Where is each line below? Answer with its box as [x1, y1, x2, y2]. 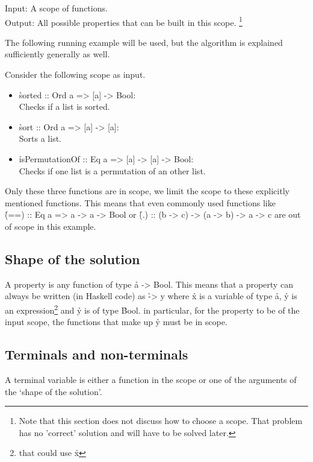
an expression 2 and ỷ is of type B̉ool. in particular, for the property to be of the [5, 302, 300, 316]
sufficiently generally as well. [5, 48, 110, 60]
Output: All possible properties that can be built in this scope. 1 [5, 14, 243, 28]
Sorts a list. [19, 132, 61, 145]
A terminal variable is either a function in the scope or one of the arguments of [5, 373, 297, 385]
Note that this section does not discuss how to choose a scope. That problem [19, 414, 303, 427]
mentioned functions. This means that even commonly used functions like [5, 196, 276, 209]
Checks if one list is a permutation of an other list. [19, 164, 206, 177]
